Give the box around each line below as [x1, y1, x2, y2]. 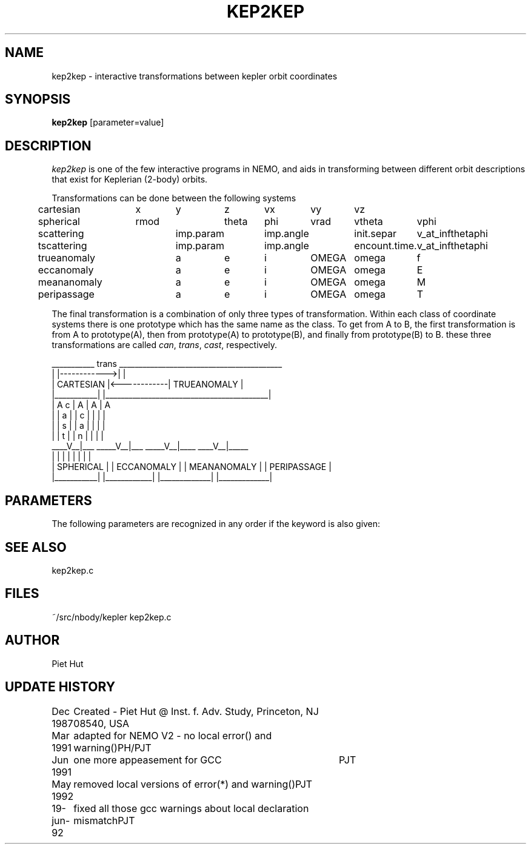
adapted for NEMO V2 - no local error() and [73, 729, 272, 742]
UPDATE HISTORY [5, 679, 116, 695]
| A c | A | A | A [52, 400, 111, 411]
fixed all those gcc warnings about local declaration [73, 802, 309, 814]
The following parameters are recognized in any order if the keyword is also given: [52, 518, 381, 529]
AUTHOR [5, 633, 60, 648]
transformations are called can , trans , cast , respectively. [52, 340, 278, 351]
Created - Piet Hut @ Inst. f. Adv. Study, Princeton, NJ [73, 705, 319, 717]
